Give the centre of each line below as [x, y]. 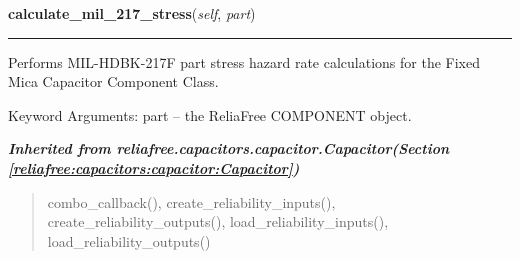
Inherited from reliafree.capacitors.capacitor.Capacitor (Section [229, 148]
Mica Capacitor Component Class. [113, 81]
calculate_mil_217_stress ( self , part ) [132, 13]
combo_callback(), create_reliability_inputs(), [191, 201]
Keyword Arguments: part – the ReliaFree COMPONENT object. [210, 114]
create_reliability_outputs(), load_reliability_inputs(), [218, 221]
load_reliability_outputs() [129, 240]
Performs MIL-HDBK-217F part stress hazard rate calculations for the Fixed [244, 61]
